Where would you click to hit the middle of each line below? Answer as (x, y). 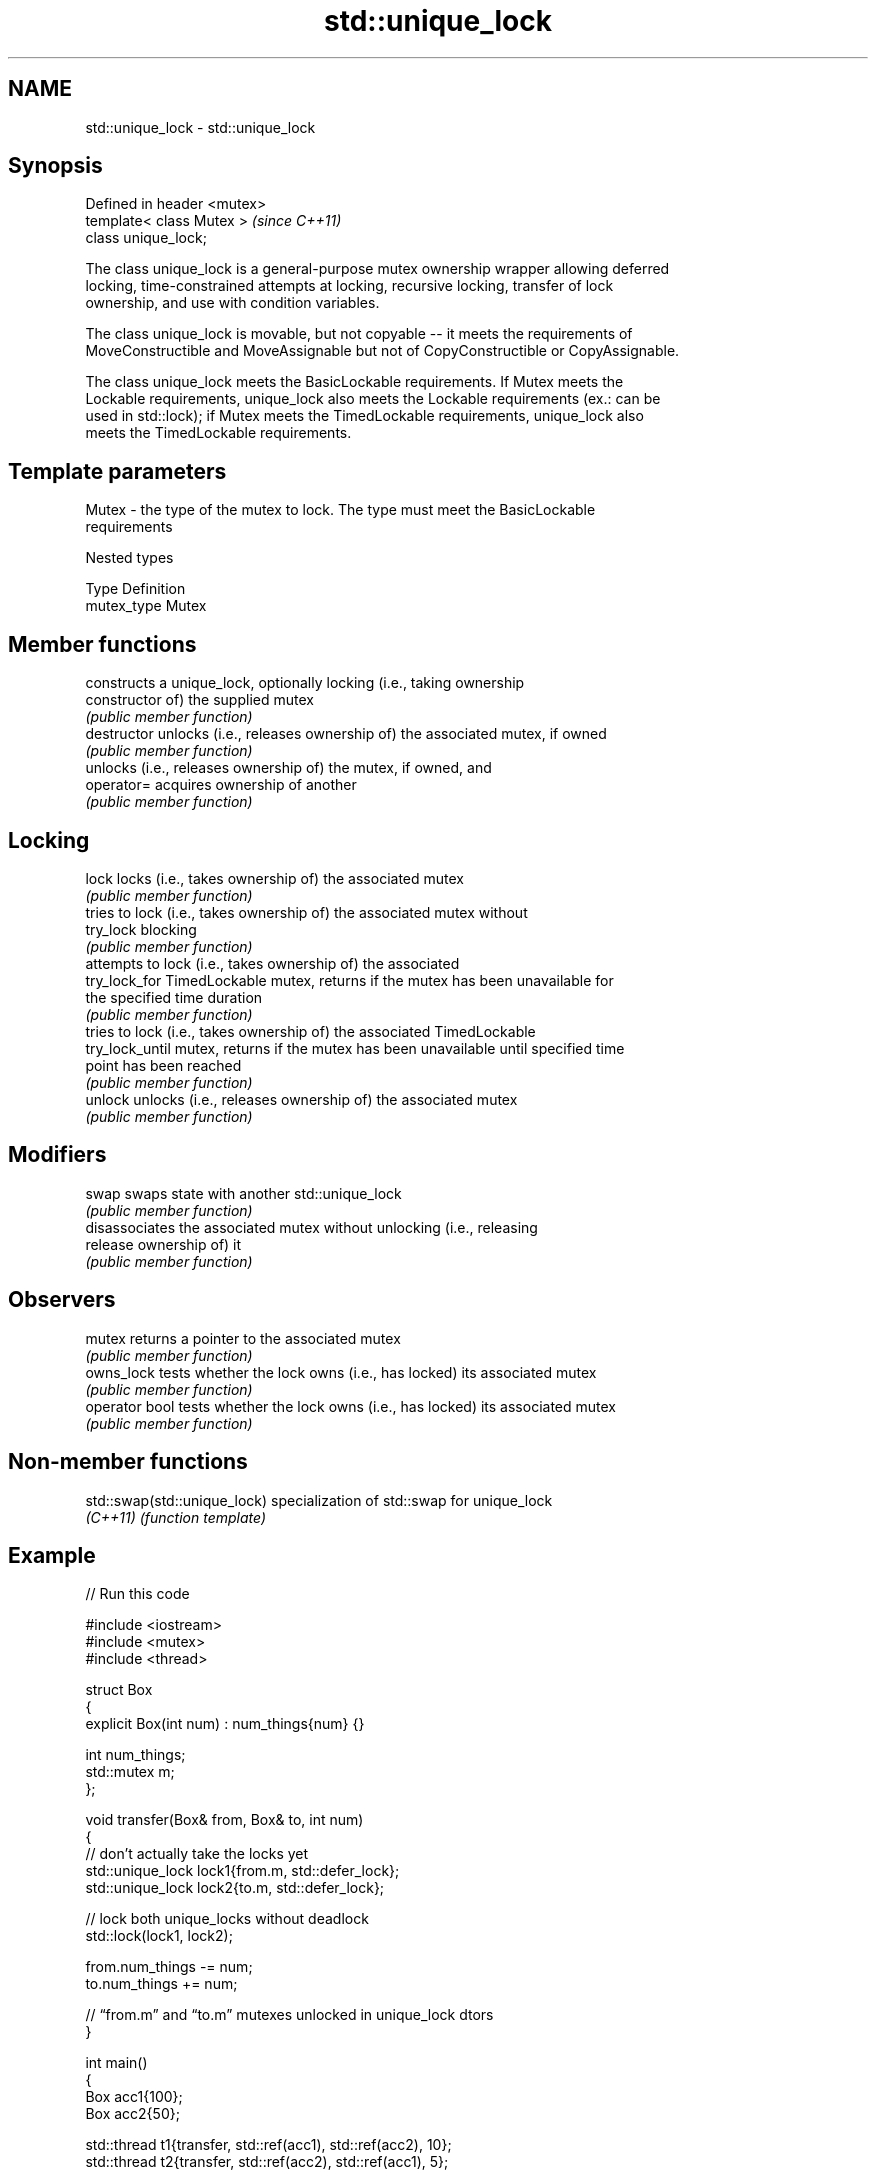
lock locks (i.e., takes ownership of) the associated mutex (274, 878)
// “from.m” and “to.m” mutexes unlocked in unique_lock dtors (289, 2015)
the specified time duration (174, 997)
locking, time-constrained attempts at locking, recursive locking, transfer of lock (349, 286)
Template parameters (117, 471)
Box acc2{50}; (132, 2114)
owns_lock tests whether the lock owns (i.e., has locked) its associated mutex (341, 1372)
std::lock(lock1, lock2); (159, 1936)
